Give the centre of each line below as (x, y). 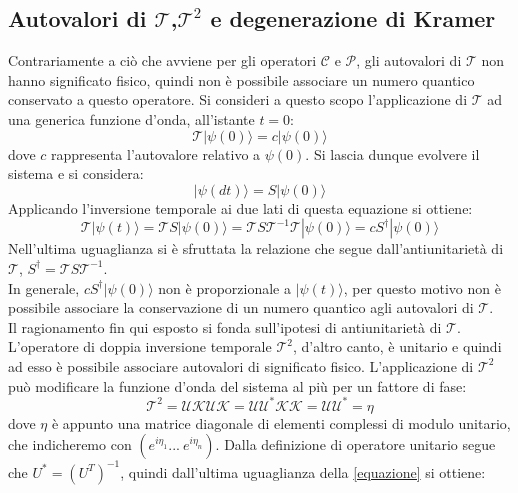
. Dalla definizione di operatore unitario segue (355, 444)
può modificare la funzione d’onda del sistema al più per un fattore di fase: (237, 385)
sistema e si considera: (76, 173)
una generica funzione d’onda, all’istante (131, 118)
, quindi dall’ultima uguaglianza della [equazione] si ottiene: (303, 471)
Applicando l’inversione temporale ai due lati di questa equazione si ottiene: (240, 207)
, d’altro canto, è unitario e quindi (397, 346)
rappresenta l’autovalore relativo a (156, 153)
